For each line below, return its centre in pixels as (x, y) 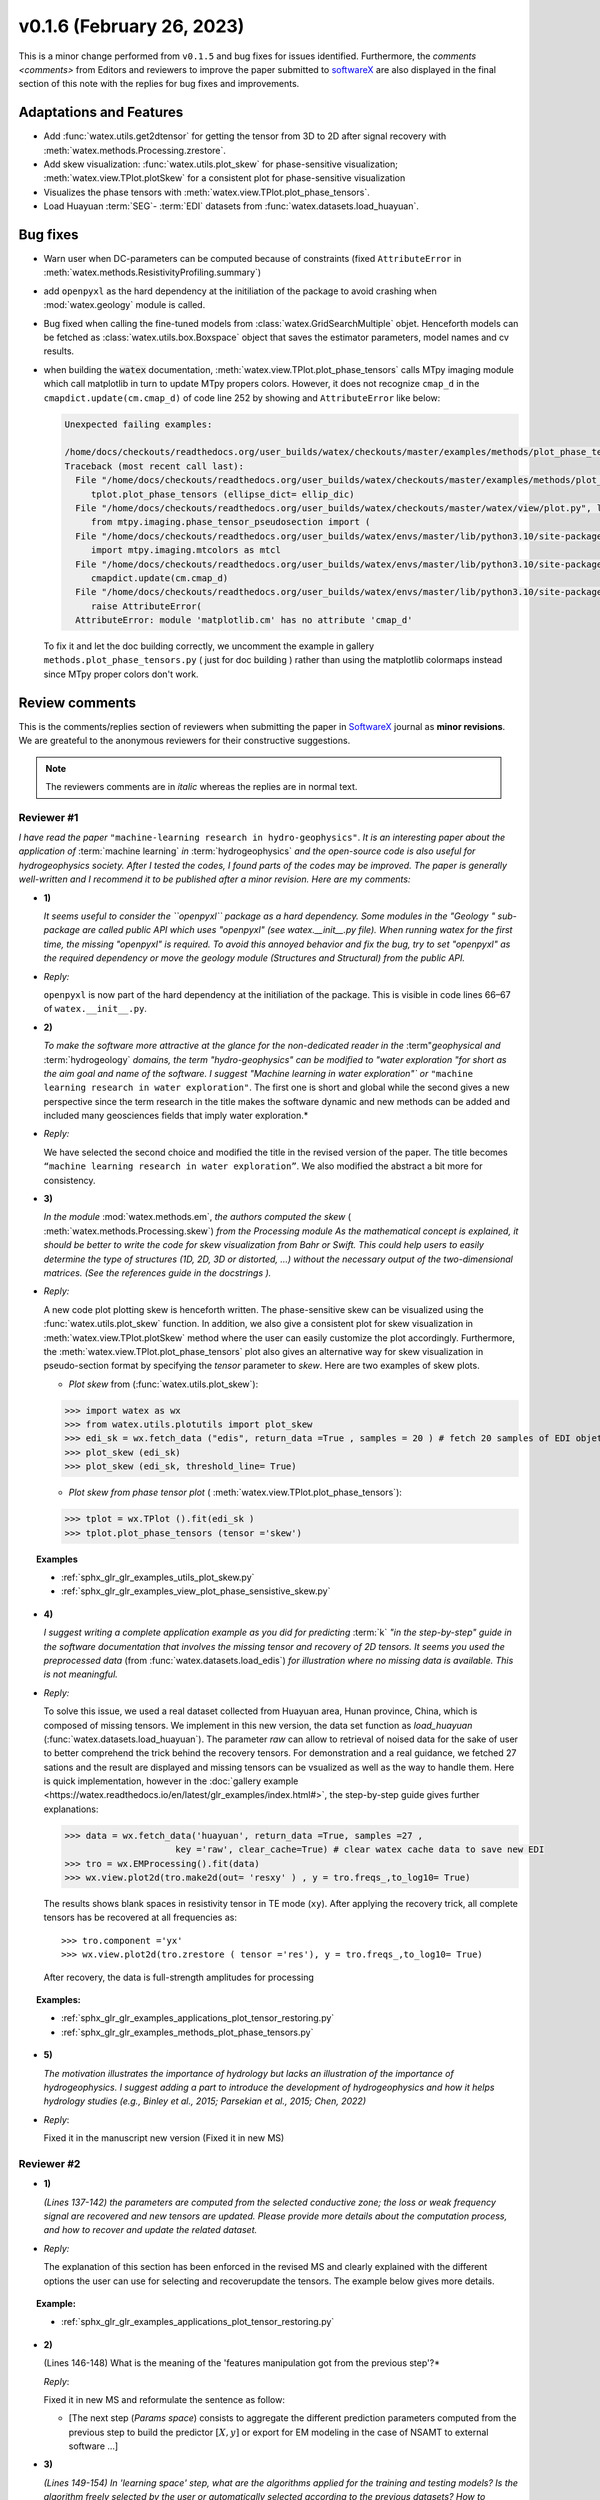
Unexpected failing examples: (138, 424)
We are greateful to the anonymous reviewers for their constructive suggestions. (184, 741)
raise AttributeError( (146, 606)
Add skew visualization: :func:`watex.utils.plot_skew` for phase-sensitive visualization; (221, 164)
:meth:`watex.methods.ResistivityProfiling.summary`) (152, 272)
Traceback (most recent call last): (154, 466)
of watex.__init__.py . (95, 1009)
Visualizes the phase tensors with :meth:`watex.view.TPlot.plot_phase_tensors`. (206, 192)
